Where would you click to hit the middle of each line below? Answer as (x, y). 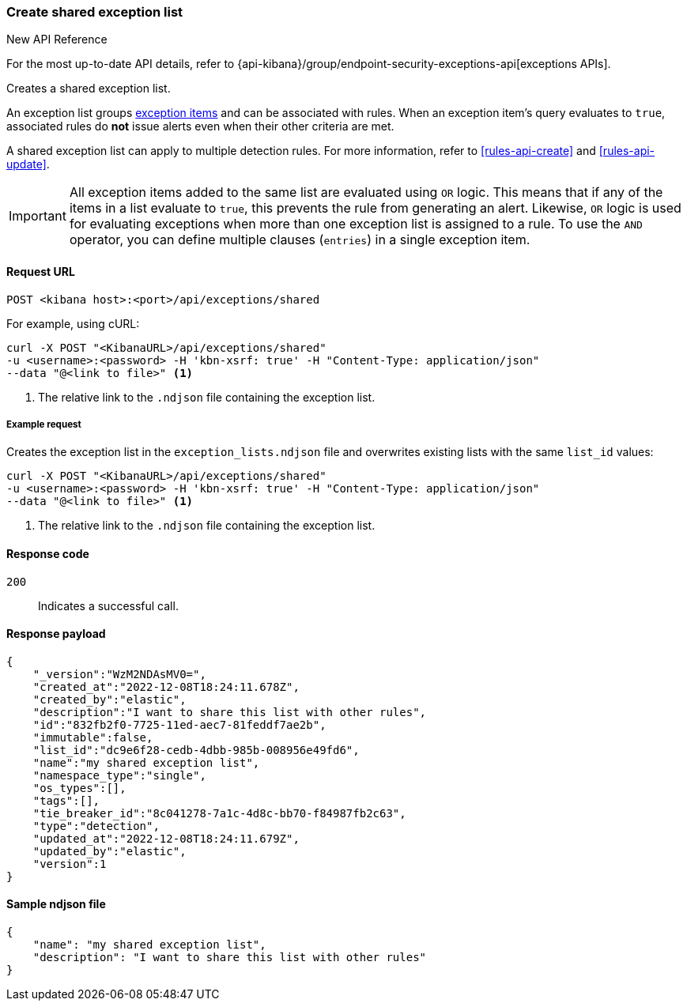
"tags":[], (66, 800)
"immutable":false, (93, 737)
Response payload (56, 634)
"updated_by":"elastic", (109, 851)
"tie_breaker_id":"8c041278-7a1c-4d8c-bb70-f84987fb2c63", (219, 813)
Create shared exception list (95, 12)
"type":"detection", (96, 826)
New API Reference (57, 40)
